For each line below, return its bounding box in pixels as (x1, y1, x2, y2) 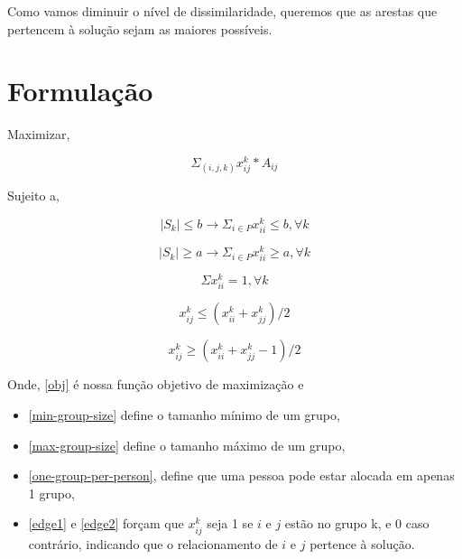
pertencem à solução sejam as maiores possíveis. (7, 19, 273, 38)
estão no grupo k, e (284, 514, 392, 533)
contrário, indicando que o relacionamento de (28, 534, 278, 553)
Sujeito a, (7, 186, 60, 205)
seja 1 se (207, 514, 254, 533)
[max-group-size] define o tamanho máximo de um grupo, (28, 435, 346, 454)
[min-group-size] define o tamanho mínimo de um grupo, (28, 405, 340, 424)
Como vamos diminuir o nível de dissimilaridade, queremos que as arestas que (7, 2, 438, 20)
